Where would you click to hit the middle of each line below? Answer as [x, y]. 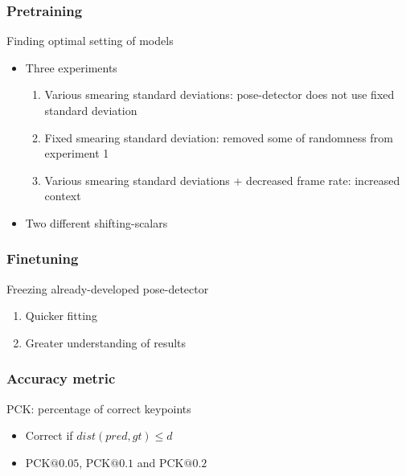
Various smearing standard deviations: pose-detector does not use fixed [219, 94]
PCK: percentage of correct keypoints [99, 408]
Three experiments [71, 67]
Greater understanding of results [106, 342]
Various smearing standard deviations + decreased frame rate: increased [222, 180]
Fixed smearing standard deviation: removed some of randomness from [219, 137]
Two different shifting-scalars [96, 222]
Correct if [49, 435]
